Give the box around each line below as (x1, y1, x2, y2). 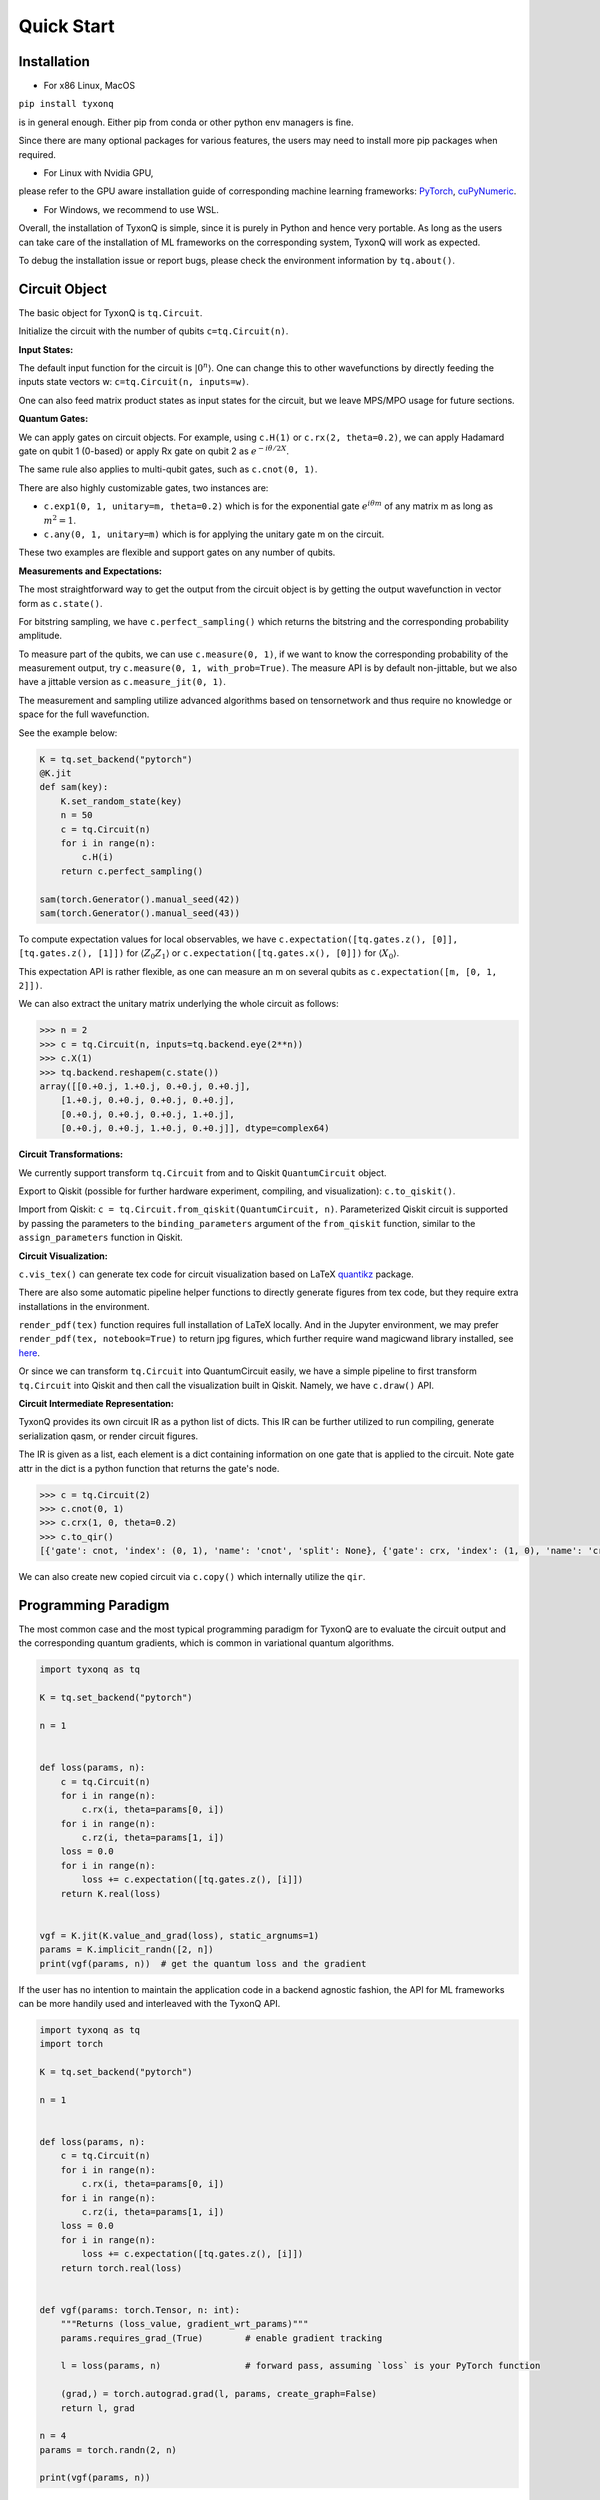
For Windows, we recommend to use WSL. (43, 203, 219, 215)
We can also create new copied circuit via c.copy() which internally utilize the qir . (18, 1571, 366, 1583)
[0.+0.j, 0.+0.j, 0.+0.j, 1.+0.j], (60, 1108, 235, 1120)
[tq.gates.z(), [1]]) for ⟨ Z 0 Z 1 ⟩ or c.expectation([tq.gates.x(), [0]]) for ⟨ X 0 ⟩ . (18, 947, 400, 962)
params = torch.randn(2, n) (39, 2444, 177, 2455)
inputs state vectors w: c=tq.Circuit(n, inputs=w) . (18, 376, 250, 388)
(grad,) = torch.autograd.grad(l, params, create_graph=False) (60, 2388, 378, 2400)
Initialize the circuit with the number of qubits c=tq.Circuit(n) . (18, 325, 289, 337)
